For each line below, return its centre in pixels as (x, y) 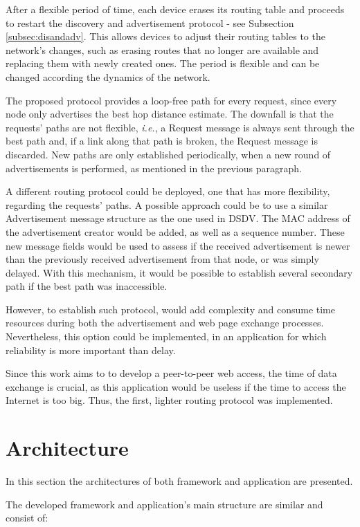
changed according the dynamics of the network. (108, 76)
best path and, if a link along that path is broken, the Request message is (162, 141)
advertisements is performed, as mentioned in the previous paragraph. (154, 168)
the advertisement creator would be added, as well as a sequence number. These (175, 231)
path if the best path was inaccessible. (87, 286)
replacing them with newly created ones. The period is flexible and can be (163, 63)
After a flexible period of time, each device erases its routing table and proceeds (175, 9)
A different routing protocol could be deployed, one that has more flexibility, (168, 191)
